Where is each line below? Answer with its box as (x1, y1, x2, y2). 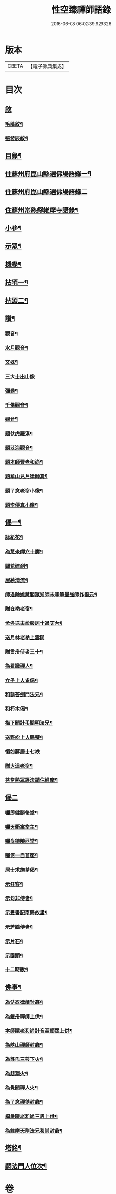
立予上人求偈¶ (5, 677, 38, 683)
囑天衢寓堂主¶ (5, 824, 38, 831)
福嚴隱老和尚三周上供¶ (5, 1113, 58, 1120)
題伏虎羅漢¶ (5, 430, 33, 437)
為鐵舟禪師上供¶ (5, 1013, 43, 1020)
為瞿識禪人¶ (5, 663, 33, 669)
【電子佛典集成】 (28, 63, 67, 70)
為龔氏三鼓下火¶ (5, 1056, 43, 1062)
